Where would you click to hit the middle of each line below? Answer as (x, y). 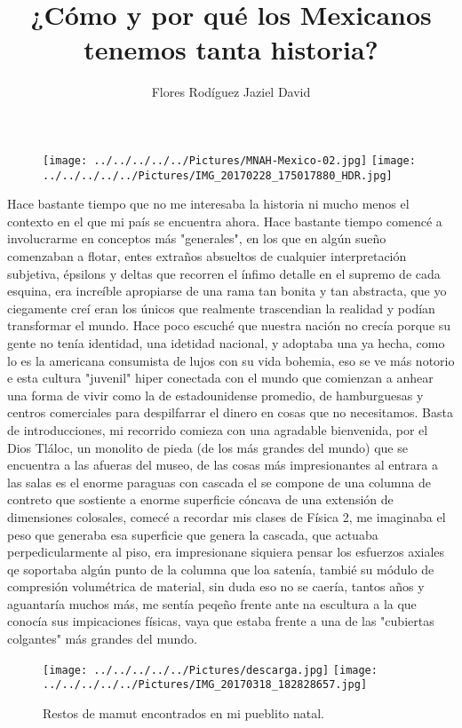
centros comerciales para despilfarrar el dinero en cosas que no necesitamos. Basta (230, 412)
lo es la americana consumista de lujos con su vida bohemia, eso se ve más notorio (231, 360)
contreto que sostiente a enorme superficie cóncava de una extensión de (200, 499)
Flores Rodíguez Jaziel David (231, 92)
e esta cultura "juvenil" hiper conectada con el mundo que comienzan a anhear (220, 378)
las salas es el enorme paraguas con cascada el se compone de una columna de (219, 482)
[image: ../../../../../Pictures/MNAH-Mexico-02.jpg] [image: (229, 160)
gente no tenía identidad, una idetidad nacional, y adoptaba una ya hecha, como (226, 342)
